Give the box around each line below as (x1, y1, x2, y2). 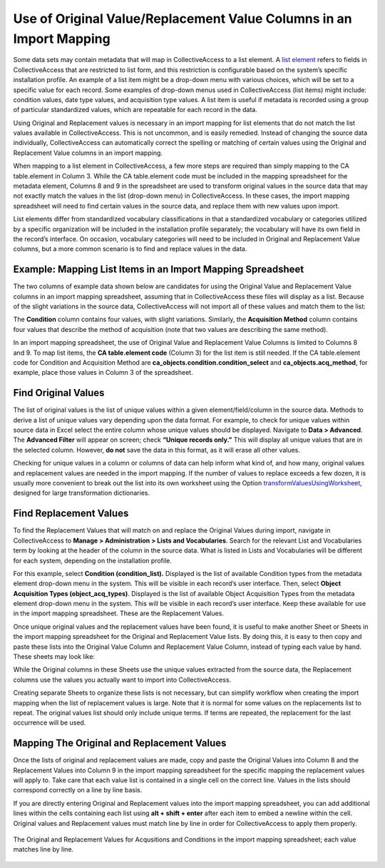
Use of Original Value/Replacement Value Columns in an (13, 11, 352, 26)
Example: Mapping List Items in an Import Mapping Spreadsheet (13, 263, 304, 276)
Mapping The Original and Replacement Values (13, 737, 227, 750)
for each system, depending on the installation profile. (13, 556, 173, 565)
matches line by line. (13, 845, 74, 854)
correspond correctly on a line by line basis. (13, 786, 143, 794)
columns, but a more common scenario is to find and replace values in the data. (13, 245, 247, 253)
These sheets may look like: (13, 652, 96, 661)
